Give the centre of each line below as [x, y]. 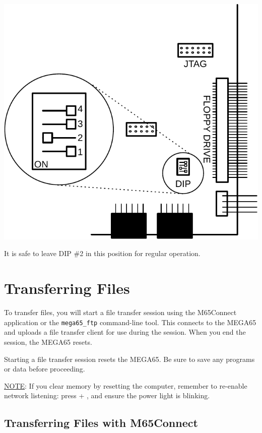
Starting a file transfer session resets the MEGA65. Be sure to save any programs [129, 359]
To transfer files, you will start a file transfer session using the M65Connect [120, 312]
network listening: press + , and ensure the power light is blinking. [107, 395]
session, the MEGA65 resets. [48, 342]
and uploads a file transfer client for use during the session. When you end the [125, 332]
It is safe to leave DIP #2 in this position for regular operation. [102, 253]
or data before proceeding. [45, 369]
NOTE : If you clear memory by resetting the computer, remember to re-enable [126, 385]
